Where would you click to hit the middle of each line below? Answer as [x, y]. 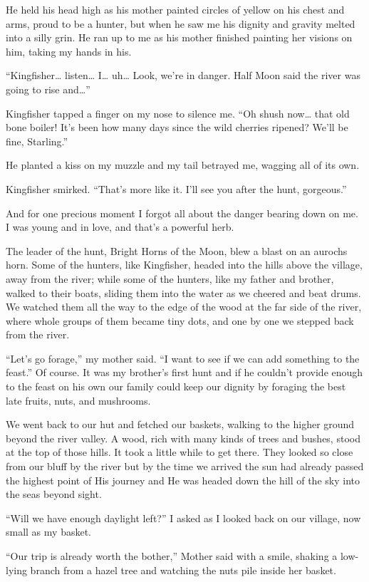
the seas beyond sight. [54, 494]
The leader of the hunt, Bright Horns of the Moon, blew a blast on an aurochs [177, 250]
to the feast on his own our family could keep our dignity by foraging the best [176, 386]
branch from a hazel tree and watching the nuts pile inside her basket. [183, 570]
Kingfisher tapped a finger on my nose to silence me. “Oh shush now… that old [178, 113]
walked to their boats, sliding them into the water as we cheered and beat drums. [183, 292]
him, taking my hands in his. [69, 51]
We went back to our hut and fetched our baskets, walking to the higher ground [180, 424]
